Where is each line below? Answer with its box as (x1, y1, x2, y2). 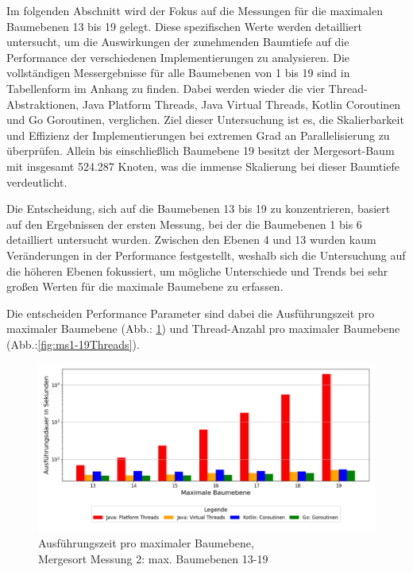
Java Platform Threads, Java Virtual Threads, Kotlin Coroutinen (82, 95, 401, 112)
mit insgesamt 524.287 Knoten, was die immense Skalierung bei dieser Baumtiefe (6, 157, 399, 174)
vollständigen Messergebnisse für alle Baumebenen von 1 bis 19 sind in (6, 64, 350, 81)
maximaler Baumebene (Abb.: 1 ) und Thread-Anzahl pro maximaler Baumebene (6, 320, 400, 337)
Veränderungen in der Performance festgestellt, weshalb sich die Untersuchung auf (6, 246, 406, 263)
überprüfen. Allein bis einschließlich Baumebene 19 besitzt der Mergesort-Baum (6, 142, 395, 159)
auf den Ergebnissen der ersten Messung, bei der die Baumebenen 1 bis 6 (6, 215, 362, 232)
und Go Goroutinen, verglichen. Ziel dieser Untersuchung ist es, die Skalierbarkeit (6, 111, 404, 128)
